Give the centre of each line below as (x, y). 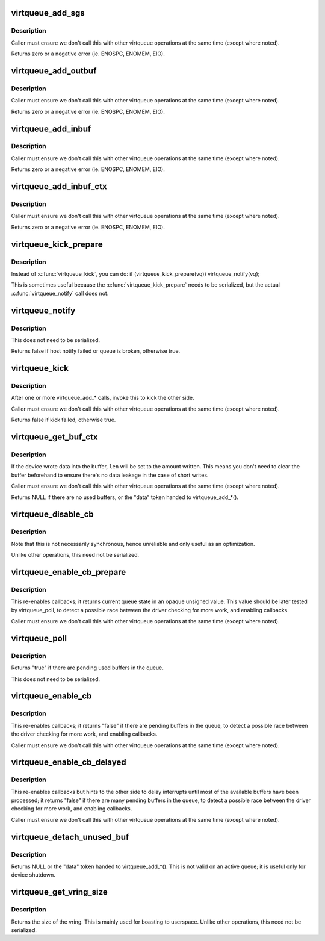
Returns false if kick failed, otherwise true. (63, 420)
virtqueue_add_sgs (48, 13)
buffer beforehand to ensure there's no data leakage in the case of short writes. (110, 475)
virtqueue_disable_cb (53, 514)
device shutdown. (33, 875)
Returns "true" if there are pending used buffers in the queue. (87, 668)
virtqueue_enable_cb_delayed (69, 762)
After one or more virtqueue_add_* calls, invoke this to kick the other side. (103, 398)
